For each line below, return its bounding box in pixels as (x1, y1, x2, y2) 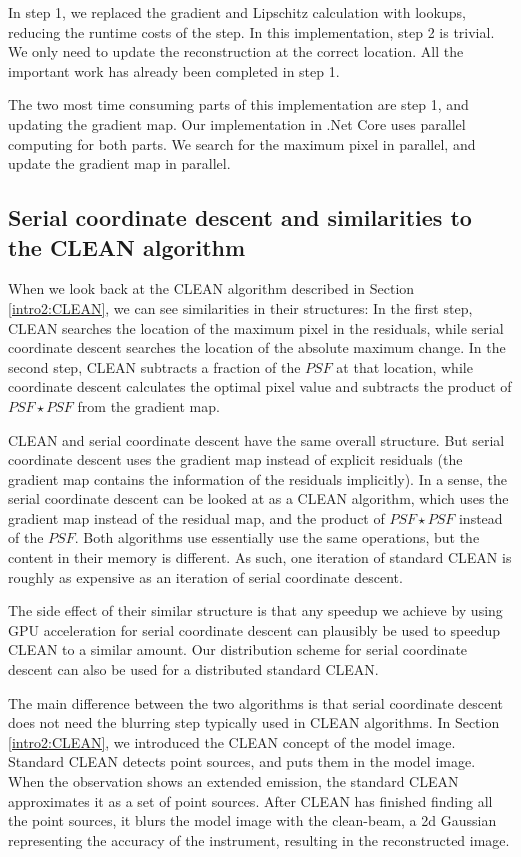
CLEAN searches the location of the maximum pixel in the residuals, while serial (8, 317, 504, 338)
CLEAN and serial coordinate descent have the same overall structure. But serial (8, 429, 505, 450)
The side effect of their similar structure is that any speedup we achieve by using (8, 600, 503, 621)
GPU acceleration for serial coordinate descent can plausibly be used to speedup (8, 619, 500, 640)
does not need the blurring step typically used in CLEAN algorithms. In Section (8, 712, 500, 733)
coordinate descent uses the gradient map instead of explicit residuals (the (8, 449, 463, 470)
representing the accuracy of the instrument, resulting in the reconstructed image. (8, 829, 510, 850)
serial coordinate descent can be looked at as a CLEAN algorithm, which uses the (8, 488, 509, 509)
